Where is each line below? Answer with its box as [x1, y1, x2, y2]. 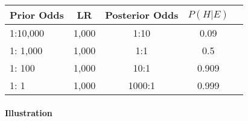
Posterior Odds [105, 8, 179, 22]
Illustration [5, 106, 52, 119]
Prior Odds [10, 8, 64, 22]
